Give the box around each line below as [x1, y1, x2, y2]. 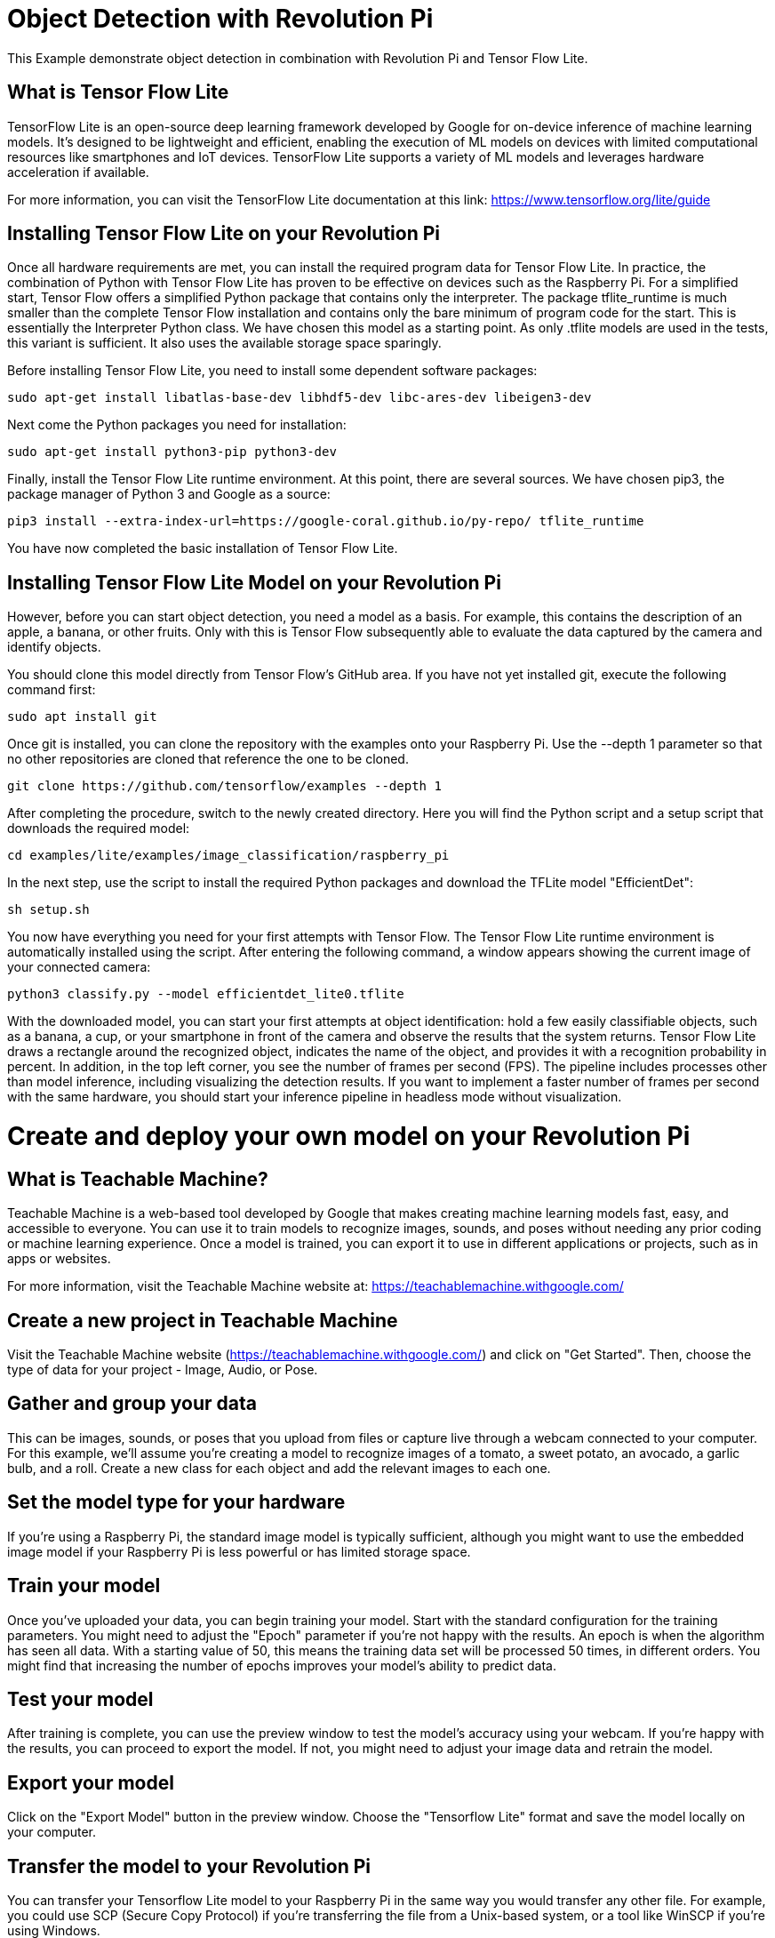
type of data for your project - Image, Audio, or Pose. [7, 1362, 318, 1378]
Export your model [7, 1771, 174, 1794]
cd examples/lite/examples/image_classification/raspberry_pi [7, 848, 450, 863]
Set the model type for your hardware [7, 1491, 346, 1514]
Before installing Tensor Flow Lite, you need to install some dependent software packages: [7, 363, 538, 379]
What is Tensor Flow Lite [7, 81, 229, 104]
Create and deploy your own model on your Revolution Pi [7, 1121, 691, 1152]
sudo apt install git [7, 709, 157, 725]
